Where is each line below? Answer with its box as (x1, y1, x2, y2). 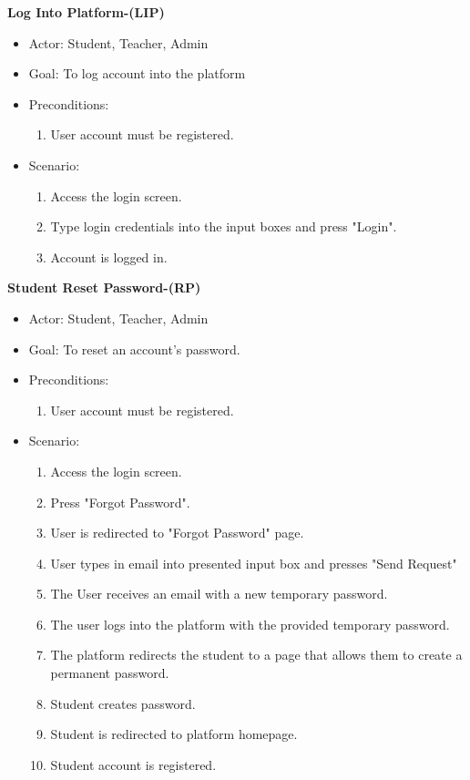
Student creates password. (50, 693, 196, 713)
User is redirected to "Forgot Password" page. (50, 523, 304, 542)
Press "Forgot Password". (50, 492, 190, 511)
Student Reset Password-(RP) (7, 278, 201, 297)
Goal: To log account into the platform (28, 64, 246, 83)
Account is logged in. (50, 247, 168, 266)
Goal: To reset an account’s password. (28, 339, 240, 358)
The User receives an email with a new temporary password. (50, 584, 388, 603)
